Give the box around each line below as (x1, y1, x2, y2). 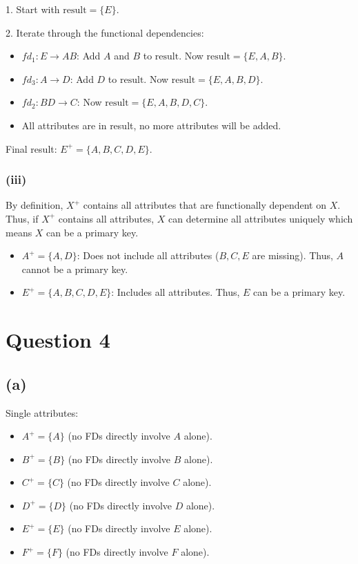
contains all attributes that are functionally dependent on (83, 198, 326, 212)
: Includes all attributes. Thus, (111, 285, 240, 299)
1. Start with (6, 2, 60, 16)
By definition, (6, 198, 63, 212)
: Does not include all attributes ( (77, 248, 219, 263)
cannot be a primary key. (21, 261, 128, 276)
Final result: (6, 141, 57, 156)
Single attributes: (6, 405, 79, 420)
